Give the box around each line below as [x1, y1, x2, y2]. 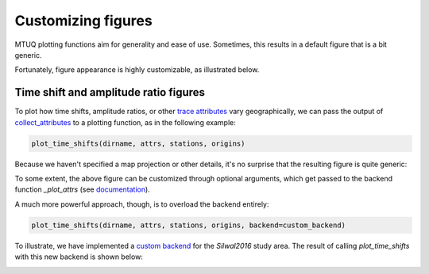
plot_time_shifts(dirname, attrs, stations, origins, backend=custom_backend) [31, 220, 346, 230]
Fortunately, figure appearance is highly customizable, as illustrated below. [14, 65, 260, 74]
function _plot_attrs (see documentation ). [14, 185, 150, 194]
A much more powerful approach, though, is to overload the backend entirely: [14, 199, 269, 209]
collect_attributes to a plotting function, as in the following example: [14, 117, 236, 127]
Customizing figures [14, 12, 153, 29]
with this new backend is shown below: [14, 252, 143, 261]
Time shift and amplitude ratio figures [14, 86, 206, 99]
